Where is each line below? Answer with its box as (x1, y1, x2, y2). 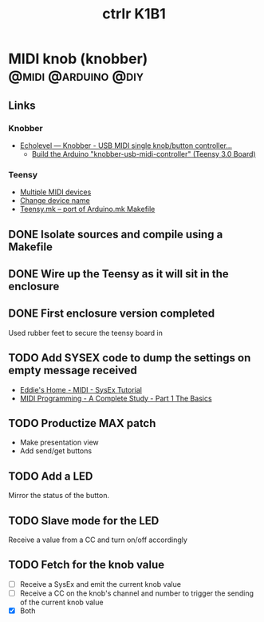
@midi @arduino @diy (8, 67, 144, 85)
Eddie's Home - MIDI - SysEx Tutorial (19, 385, 142, 394)
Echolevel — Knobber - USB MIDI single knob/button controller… (19, 141, 233, 150)
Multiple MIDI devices (19, 187, 92, 197)
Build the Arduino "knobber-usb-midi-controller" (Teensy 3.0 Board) (31, 149, 257, 158)
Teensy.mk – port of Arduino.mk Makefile (19, 205, 156, 214)
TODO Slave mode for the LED (8, 513, 160, 528)
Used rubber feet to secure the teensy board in (8, 328, 164, 337)
